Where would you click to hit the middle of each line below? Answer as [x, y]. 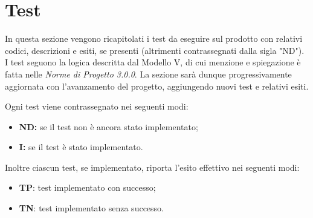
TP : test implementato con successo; [87, 187]
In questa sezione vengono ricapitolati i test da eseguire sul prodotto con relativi [154, 38]
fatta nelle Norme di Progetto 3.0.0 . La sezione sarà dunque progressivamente [148, 74]
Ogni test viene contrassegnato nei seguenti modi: [97, 106]
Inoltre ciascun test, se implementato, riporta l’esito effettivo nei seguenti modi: [152, 167]
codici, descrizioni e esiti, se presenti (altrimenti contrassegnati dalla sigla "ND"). [155, 50]
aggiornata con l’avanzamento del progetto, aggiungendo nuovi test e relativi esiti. [157, 86]
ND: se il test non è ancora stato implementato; [108, 126]
